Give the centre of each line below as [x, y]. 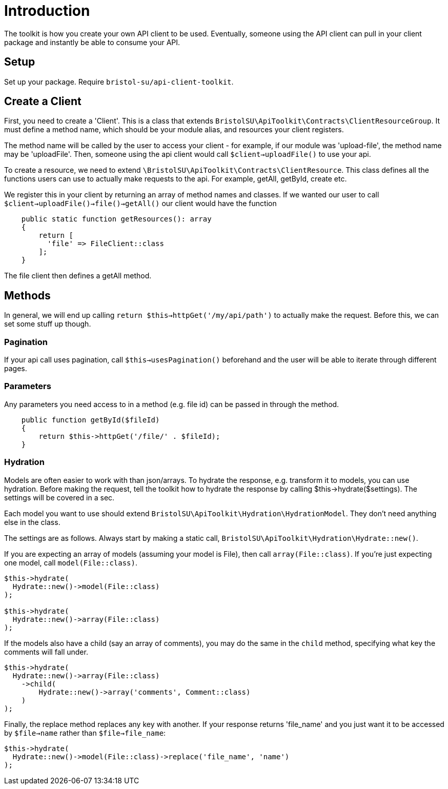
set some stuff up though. [48, 324]
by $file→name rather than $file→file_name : [85, 733]
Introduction [47, 11]
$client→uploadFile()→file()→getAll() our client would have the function [140, 204]
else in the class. [32, 522]
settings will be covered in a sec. [59, 497]
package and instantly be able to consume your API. [92, 42]
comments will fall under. [46, 652]
